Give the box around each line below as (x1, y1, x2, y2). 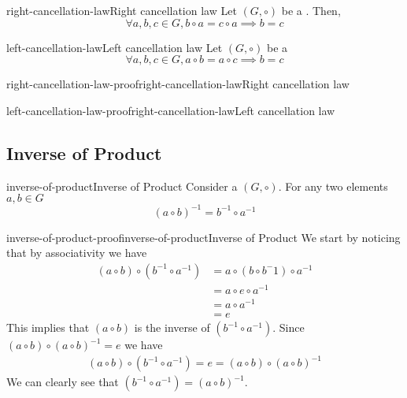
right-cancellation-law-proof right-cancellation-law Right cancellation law (6, 76, 350, 92)
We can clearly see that (6, 374, 119, 390)
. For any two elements (278, 177, 388, 194)
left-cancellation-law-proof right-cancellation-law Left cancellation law (6, 102, 335, 118)
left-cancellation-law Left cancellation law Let (6, 39, 223, 55)
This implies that (6, 319, 90, 336)
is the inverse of (134, 319, 210, 336)
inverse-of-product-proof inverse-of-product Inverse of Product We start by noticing (6, 229, 401, 245)
